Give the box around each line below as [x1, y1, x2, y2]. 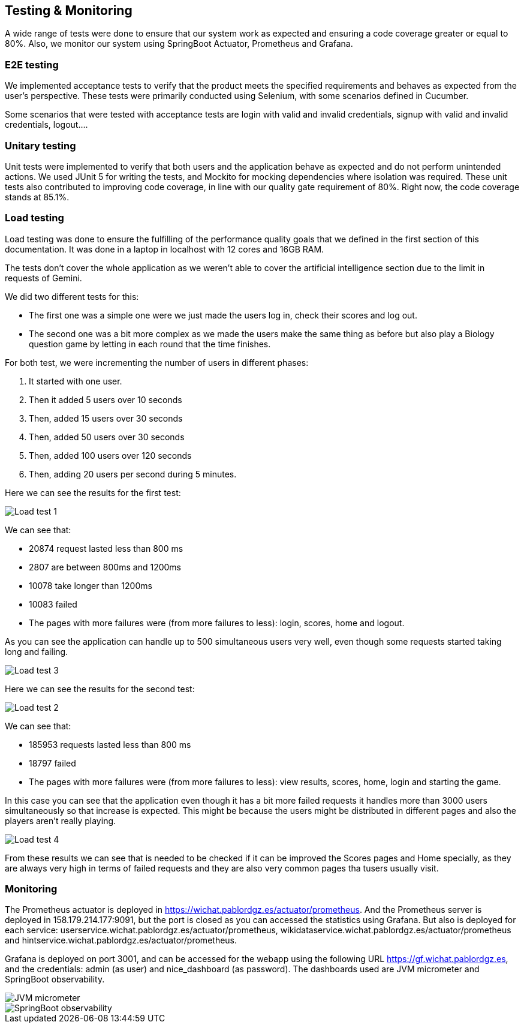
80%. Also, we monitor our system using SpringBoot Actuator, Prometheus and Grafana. [5, 38, 353, 49]
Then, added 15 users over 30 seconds [29, 413, 183, 423]
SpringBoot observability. [5, 974, 105, 985]
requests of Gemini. [5, 272, 82, 283]
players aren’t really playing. [5, 815, 116, 826]
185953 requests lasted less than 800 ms [29, 739, 191, 750]
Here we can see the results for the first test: [5, 487, 181, 498]
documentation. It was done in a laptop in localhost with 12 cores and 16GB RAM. [5, 244, 324, 254]
